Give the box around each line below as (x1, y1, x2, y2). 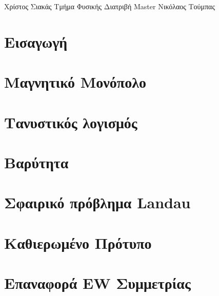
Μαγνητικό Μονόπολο (4, 71, 146, 92)
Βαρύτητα (4, 151, 69, 172)
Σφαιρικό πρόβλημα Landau (4, 192, 191, 213)
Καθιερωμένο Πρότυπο (4, 232, 152, 253)
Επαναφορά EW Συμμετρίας (4, 272, 191, 293)
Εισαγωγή (4, 31, 68, 52)
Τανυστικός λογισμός (4, 111, 137, 132)
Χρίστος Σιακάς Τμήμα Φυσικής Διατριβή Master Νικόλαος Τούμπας (4, 1, 215, 11)
